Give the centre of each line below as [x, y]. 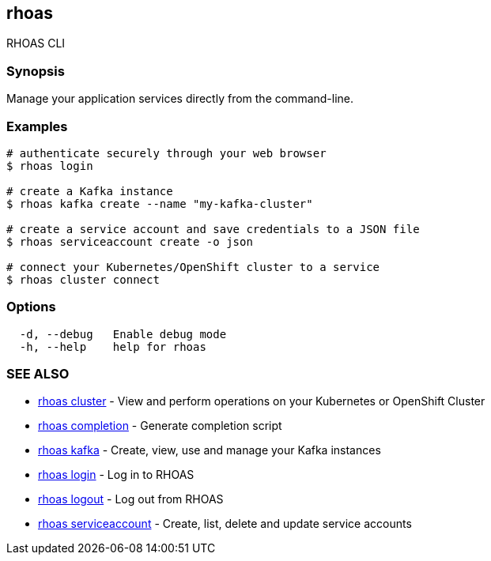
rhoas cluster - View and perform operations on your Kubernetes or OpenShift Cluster [262, 401]
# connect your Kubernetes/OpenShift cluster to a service [193, 267]
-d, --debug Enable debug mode [123, 334]
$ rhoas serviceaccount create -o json [130, 241]
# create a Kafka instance [90, 191]
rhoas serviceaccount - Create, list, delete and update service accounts [225, 524]
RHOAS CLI [36, 43]
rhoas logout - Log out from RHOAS [131, 499]
